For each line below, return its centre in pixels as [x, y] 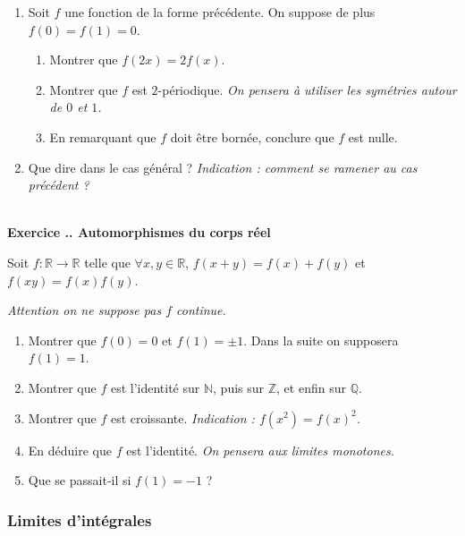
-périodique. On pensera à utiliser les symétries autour [307, 89]
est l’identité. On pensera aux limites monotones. [260, 450]
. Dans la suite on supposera [321, 340]
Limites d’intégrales [80, 519]
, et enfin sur [311, 387]
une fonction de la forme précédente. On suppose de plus [220, 12]
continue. [201, 310]
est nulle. [373, 136]
